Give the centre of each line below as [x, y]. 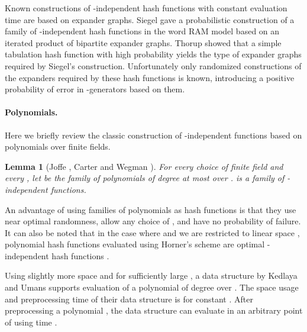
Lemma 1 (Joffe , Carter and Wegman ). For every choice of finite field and [144, 166]
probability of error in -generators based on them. [95, 89]
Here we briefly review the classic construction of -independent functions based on [153, 135]
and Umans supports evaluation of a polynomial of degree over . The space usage [152, 287]
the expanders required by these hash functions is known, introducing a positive [150, 77]
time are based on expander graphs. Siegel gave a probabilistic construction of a [150, 19]
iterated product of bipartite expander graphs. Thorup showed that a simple [143, 42]
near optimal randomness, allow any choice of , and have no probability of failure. [153, 221]
